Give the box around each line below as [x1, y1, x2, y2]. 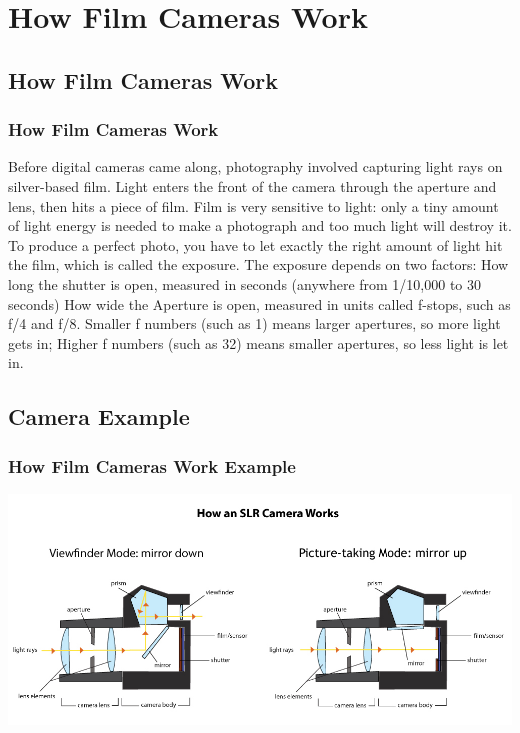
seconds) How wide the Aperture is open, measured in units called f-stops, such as [8, 293, 511, 314]
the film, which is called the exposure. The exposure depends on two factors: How [8, 254, 509, 275]
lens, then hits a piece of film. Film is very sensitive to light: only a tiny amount [8, 195, 499, 216]
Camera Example [8, 401, 190, 432]
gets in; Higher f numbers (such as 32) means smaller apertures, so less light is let [8, 332, 509, 353]
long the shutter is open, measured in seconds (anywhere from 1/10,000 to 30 [8, 273, 482, 294]
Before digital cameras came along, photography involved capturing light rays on [8, 156, 503, 177]
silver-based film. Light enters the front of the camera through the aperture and [8, 175, 497, 196]
